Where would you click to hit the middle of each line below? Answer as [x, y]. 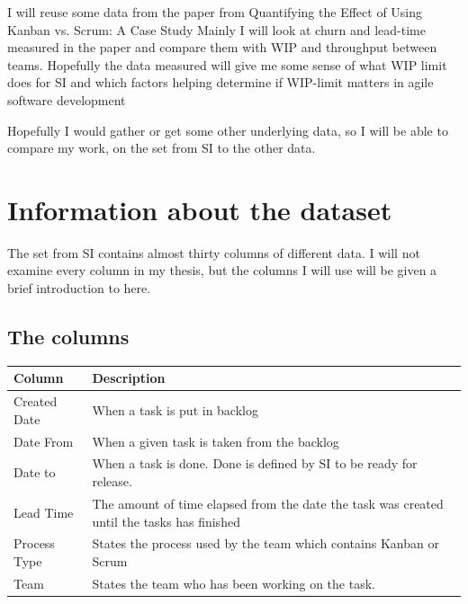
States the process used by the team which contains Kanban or [265, 543]
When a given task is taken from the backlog [216, 441]
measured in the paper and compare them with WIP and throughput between [222, 47]
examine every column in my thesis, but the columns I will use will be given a [222, 270]
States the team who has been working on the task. [234, 583]
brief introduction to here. [79, 288]
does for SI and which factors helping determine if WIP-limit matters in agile [220, 82]
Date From [44, 441]
